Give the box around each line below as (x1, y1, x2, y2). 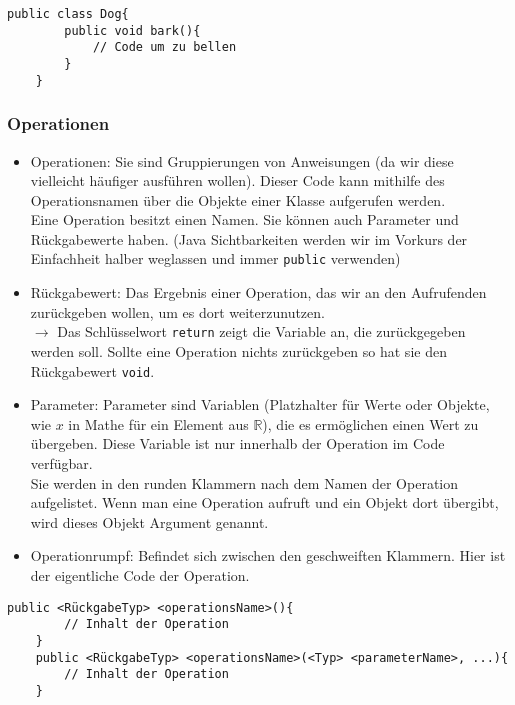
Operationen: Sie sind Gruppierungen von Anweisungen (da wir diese (30, 150, 454, 171)
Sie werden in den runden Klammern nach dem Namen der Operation (30, 472, 459, 493)
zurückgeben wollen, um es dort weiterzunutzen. (30, 301, 325, 322)
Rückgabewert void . (30, 360, 155, 381)
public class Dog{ (7, 7, 129, 21)
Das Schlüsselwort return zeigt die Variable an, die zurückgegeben (57, 321, 466, 342)
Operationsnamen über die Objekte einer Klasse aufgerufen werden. (30, 189, 446, 210)
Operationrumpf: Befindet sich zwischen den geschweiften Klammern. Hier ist (30, 545, 506, 566)
